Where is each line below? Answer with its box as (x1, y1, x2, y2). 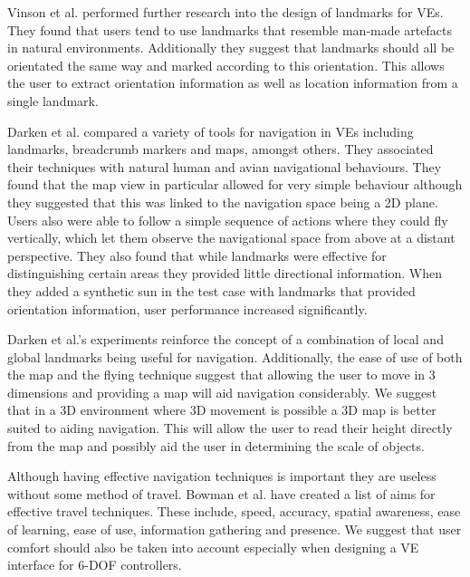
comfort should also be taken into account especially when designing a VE (7, 537, 419, 556)
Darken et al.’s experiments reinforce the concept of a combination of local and (7, 330, 444, 349)
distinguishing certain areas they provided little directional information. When (7, 264, 443, 283)
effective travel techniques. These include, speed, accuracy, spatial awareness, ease (7, 502, 461, 521)
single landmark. (7, 91, 99, 110)
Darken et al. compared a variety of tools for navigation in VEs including (7, 121, 414, 140)
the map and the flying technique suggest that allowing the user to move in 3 (7, 365, 436, 384)
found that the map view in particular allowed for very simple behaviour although (7, 175, 463, 194)
